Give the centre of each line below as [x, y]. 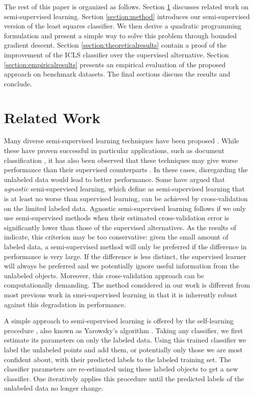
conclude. [18, 83]
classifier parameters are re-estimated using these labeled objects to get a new [121, 369]
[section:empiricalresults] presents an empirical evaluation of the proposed [115, 64]
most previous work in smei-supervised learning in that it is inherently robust [121, 294]
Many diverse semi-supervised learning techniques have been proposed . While [122, 141]
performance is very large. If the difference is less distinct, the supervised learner [125, 256]
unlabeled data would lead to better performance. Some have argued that [114, 179]
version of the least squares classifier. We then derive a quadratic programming [123, 26]
